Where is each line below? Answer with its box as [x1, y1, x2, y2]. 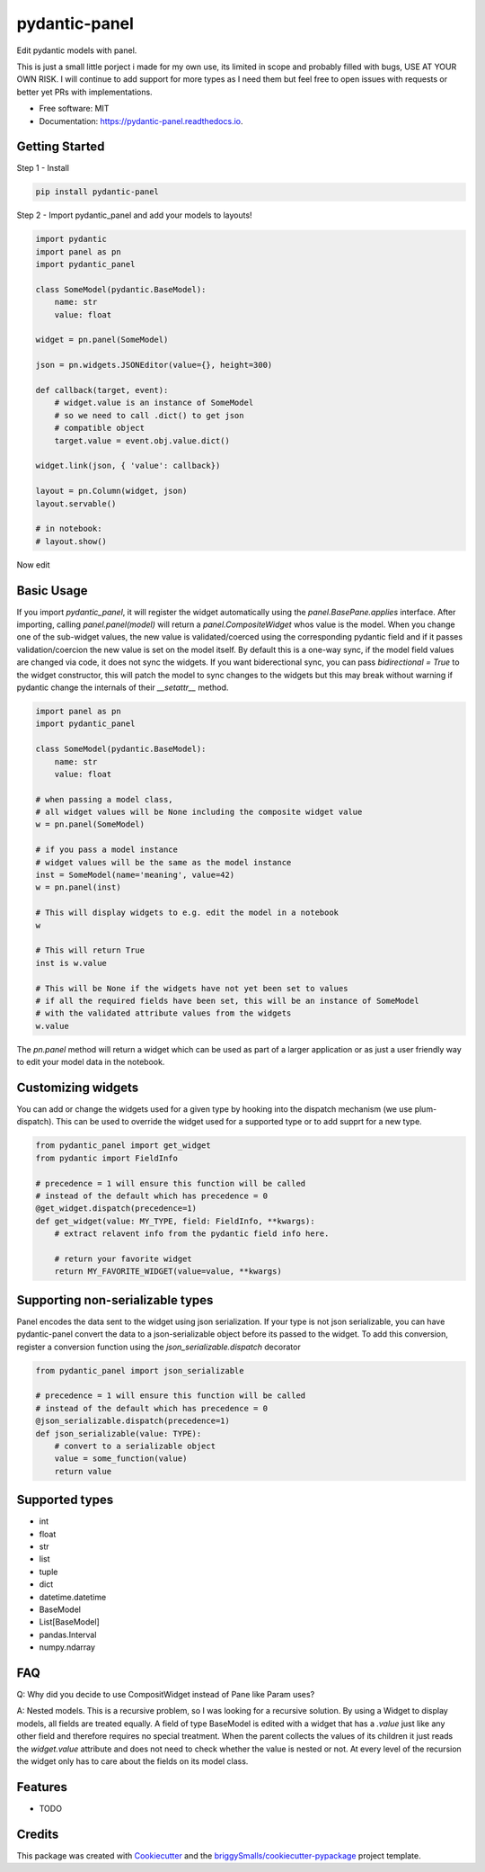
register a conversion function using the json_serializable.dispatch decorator [16, 1341, 301, 1352]
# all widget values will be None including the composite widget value [35, 807, 363, 818]
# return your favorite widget [54, 1253, 192, 1264]
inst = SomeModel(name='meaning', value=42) [35, 870, 235, 881]
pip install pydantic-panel [35, 187, 159, 197]
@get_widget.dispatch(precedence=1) [35, 1204, 198, 1214]
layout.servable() [35, 498, 117, 508]
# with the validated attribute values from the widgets [35, 1008, 292, 1018]
